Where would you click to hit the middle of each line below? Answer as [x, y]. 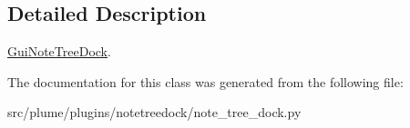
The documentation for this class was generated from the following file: [205, 81]
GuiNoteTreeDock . [59, 51]
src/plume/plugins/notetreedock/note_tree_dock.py [154, 112]
